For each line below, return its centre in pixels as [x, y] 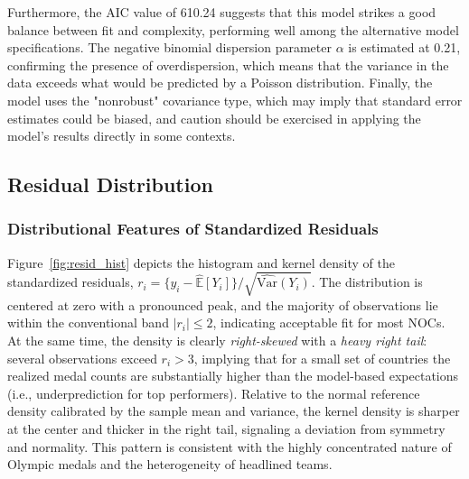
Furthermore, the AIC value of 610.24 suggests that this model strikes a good [222, 12]
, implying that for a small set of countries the [322, 358]
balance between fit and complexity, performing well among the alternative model [233, 29]
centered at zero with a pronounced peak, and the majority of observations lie [223, 304]
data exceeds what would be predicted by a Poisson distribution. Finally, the [220, 83]
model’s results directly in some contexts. [122, 136]
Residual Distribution [110, 184]
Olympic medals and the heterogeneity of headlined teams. [170, 464]
